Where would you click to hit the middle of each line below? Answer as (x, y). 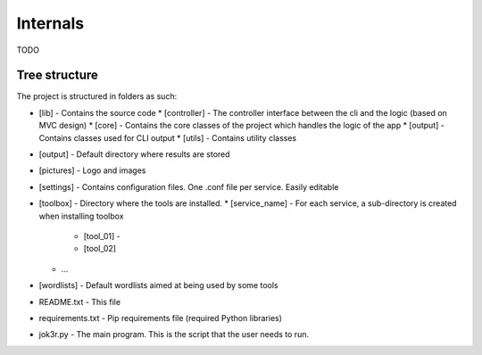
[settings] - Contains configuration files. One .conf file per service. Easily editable (189, 186)
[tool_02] (100, 249)
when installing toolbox (81, 216)
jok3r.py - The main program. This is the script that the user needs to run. (174, 334)
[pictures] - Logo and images (92, 170)
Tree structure (57, 75)
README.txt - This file (79, 301)
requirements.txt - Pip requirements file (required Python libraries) (161, 318)
